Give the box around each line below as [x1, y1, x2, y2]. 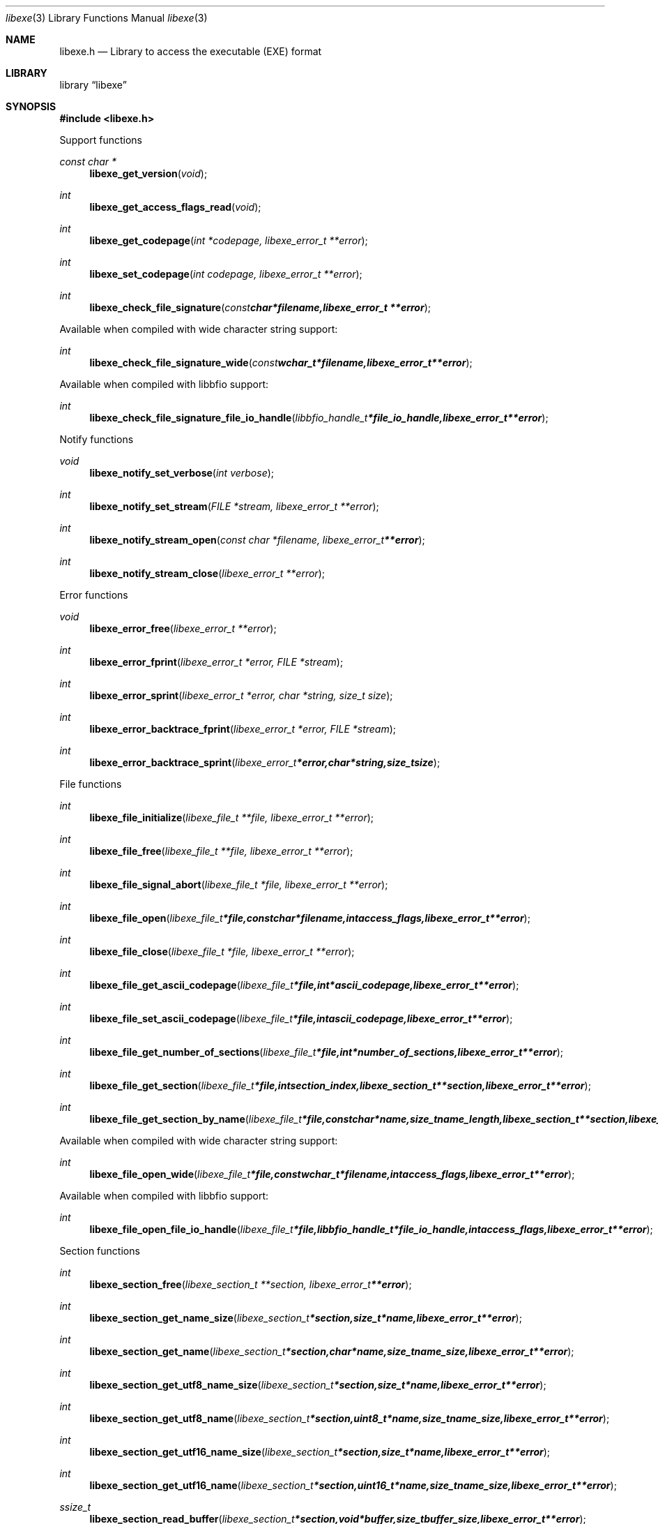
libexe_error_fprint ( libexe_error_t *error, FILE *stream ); [89, 656, 344, 668]
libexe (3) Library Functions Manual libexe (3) [6, 12, 208, 24]
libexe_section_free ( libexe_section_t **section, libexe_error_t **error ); [89, 1278, 412, 1290]
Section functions [59, 1245, 140, 1257]
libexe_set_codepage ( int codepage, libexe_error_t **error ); [89, 268, 362, 280]
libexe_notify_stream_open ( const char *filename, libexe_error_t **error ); [89, 534, 425, 546]
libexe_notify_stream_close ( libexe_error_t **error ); [89, 567, 325, 579]
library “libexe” [59, 79, 127, 91]
